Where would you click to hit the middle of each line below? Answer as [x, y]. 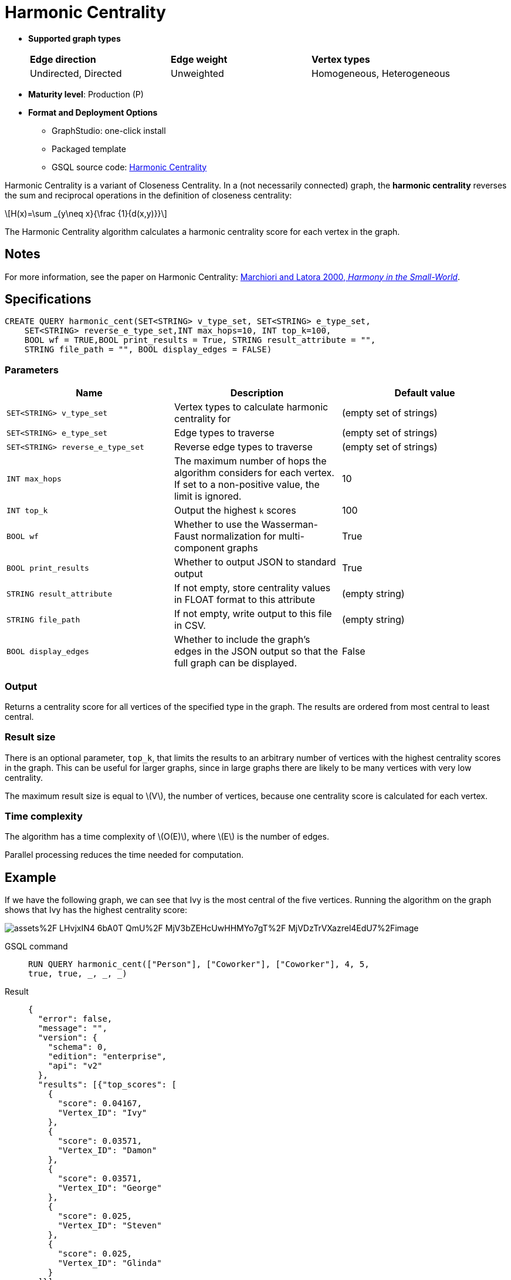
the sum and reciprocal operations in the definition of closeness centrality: [148, 195]
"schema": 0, [77, 1047]
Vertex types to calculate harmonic [251, 407]
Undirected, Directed [76, 73]
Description [257, 393]
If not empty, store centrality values [252, 588]
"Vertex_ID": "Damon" [107, 1151]
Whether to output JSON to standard [255, 562]
